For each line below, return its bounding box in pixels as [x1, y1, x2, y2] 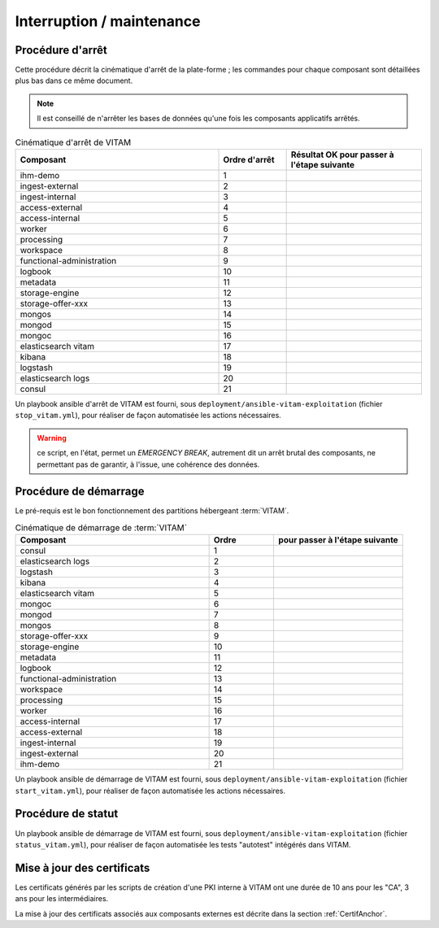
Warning [37, 433, 67, 442]
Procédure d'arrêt [15, 43, 107, 57]
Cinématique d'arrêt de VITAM [15, 137, 132, 148]
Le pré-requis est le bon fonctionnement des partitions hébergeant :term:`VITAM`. [15, 506, 289, 516]
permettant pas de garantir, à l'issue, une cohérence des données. [37, 460, 260, 469]
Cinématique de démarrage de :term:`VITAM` [15, 522, 187, 534]
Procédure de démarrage [15, 485, 145, 499]
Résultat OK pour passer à [290, 149, 394, 160]
